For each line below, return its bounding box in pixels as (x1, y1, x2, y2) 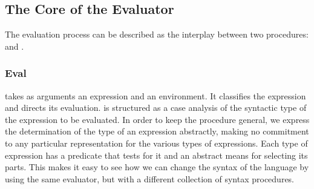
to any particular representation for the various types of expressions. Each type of (5, 136, 308, 149)
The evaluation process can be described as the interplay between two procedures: (5, 28, 309, 41)
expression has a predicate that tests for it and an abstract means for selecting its (5, 148, 308, 161)
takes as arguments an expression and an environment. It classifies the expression (5, 89, 306, 102)
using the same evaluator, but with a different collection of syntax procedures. (5, 172, 295, 185)
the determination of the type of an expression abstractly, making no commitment (5, 125, 309, 138)
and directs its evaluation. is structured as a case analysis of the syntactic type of (5, 101, 307, 114)
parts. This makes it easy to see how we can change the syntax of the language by (5, 161, 309, 173)
